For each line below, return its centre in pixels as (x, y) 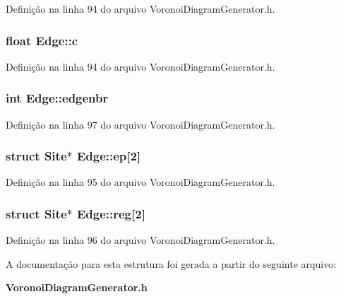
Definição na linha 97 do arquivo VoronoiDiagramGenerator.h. (140, 124)
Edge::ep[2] (109, 156)
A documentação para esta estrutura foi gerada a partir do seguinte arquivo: (171, 263)
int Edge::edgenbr (57, 98)
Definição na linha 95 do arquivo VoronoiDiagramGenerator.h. (140, 182)
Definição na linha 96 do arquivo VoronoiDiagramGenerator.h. (140, 240)
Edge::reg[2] (111, 213)
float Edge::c (42, 40)
